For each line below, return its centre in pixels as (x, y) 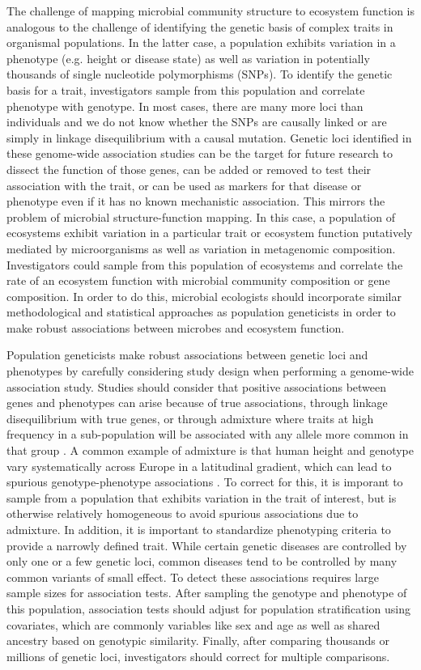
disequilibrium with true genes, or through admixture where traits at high (190, 418)
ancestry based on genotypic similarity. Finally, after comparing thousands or (198, 640)
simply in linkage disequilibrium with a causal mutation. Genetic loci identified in (209, 137)
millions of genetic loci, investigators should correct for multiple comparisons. (198, 656)
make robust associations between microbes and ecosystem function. (176, 327)
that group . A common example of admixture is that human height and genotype (210, 450)
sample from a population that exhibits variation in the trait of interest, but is (202, 497)
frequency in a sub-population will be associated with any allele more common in (208, 434)
